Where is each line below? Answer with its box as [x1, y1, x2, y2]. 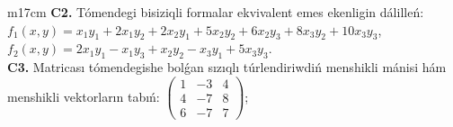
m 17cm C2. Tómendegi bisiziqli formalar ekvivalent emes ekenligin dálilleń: [7, 3, 424, 21]
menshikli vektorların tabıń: [7, 86, 160, 105]
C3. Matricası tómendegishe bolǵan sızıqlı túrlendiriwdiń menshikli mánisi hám [7, 58, 447, 77]
